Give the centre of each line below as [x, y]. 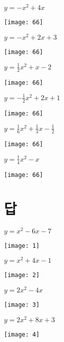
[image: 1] [22, 246]
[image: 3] [22, 305]
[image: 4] [22, 334]
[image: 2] [22, 275]
